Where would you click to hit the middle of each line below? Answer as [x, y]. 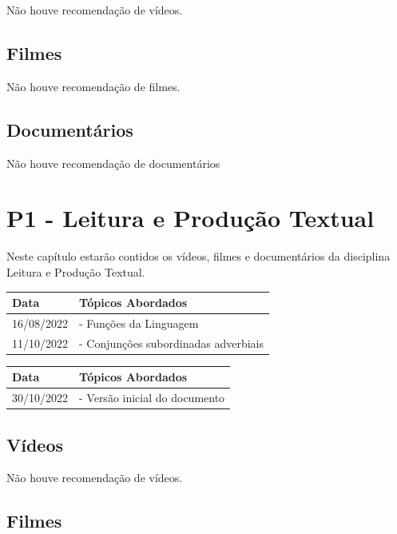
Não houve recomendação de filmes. [93, 86]
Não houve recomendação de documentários [113, 163]
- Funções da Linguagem [139, 323]
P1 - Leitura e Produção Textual [191, 218]
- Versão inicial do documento [152, 398]
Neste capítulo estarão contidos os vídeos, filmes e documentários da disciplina [198, 256]
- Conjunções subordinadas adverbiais [172, 343]
